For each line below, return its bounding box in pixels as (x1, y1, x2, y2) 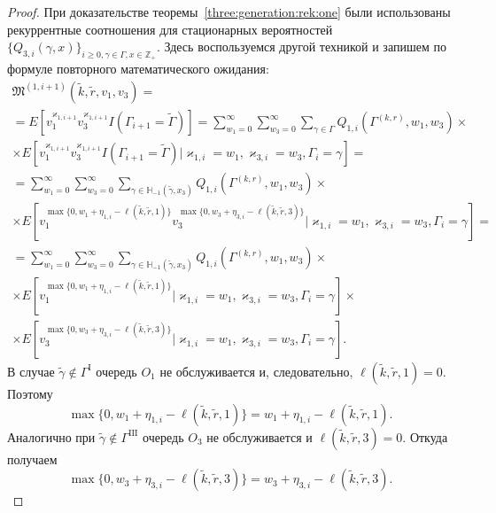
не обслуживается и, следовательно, (159, 361, 353, 380)
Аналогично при (7, 427, 96, 446)
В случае (7, 361, 55, 380)
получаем (7, 449, 58, 468)
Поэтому (7, 384, 53, 402)
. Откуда (402, 427, 448, 446)
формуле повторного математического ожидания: (7, 59, 269, 78)
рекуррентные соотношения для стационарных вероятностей (7, 19, 333, 38)
